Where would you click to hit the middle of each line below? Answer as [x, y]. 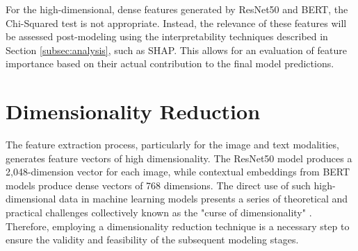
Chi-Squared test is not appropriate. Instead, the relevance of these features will [176, 23]
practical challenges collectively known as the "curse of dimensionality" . [159, 213]
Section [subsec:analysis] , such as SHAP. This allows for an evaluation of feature [176, 50]
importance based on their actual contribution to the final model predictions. [170, 63]
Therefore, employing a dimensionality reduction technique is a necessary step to [178, 226]
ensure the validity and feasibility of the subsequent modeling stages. [152, 240]
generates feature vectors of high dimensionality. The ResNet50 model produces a [179, 158]
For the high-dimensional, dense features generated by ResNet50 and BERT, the [177, 9]
